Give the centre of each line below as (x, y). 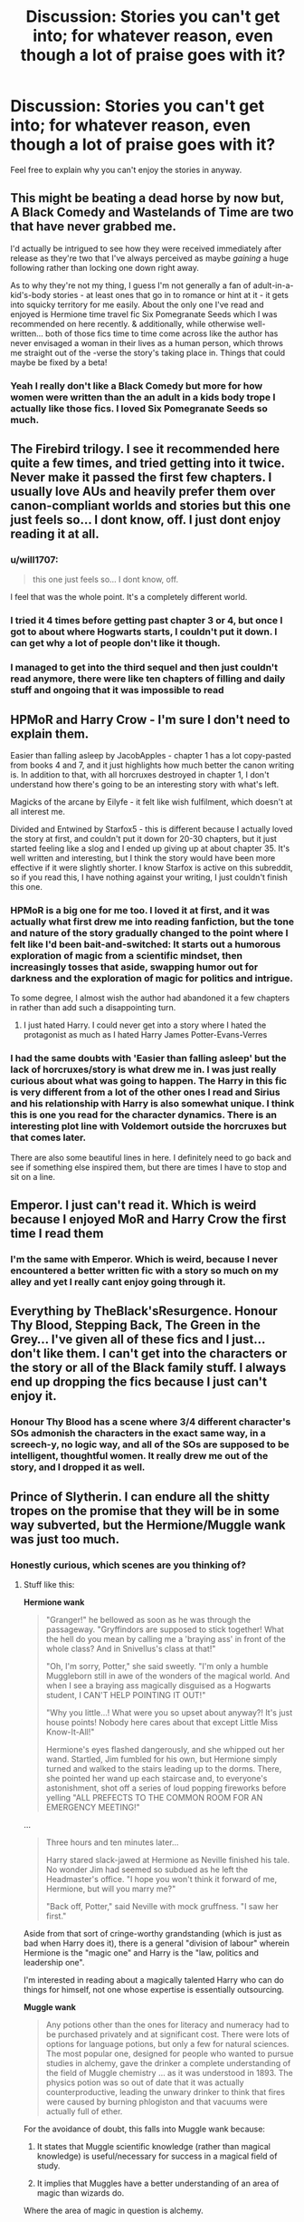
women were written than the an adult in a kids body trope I (143, 397)
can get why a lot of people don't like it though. (115, 643)
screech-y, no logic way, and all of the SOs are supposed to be (150, 1444)
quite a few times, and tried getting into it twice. (147, 464)
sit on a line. (33, 1176)
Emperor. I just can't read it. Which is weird (133, 1205)
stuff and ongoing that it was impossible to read (117, 691)
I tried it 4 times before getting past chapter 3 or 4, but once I (147, 621)
